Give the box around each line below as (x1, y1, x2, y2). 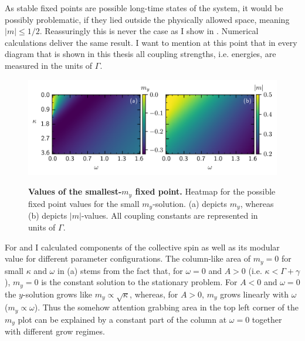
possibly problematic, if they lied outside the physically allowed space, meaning (5, 13, 290, 25)
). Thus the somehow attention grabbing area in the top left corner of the (34, 301, 299, 313)
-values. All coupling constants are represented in (81, 209, 258, 222)
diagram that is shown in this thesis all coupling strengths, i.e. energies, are (5, 48, 276, 60)
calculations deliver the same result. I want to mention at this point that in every (5, 36, 297, 48)
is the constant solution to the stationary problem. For (41, 276, 238, 288)
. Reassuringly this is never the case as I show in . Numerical (39, 25, 259, 37)
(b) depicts (28, 209, 67, 222)
